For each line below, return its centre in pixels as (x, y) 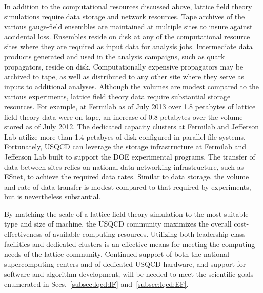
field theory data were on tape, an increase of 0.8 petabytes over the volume (124, 116)
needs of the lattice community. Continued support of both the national (117, 254)
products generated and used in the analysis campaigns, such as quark (115, 56)
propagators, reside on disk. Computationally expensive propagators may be (124, 66)
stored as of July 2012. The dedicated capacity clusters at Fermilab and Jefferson (131, 127)
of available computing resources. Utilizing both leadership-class (145, 234)
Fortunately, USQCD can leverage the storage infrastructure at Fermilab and (125, 146)
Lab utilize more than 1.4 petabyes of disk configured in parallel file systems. (125, 136)
